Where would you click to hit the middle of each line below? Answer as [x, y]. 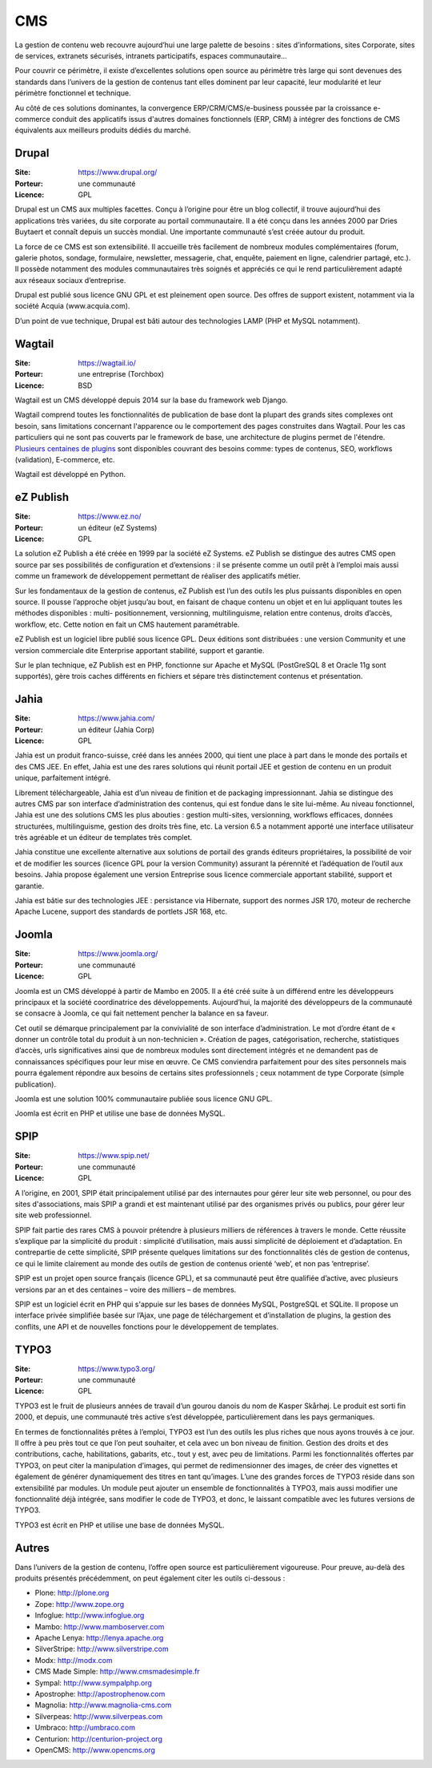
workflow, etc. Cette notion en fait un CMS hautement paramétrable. [127, 624]
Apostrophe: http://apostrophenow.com [100, 1693]
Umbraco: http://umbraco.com [85, 1728]
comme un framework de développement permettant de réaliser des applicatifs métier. [158, 576]
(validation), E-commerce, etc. [65, 459]
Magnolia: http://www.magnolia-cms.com [103, 1705]
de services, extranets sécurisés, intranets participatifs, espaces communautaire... [151, 55]
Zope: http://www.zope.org [80, 1604]
